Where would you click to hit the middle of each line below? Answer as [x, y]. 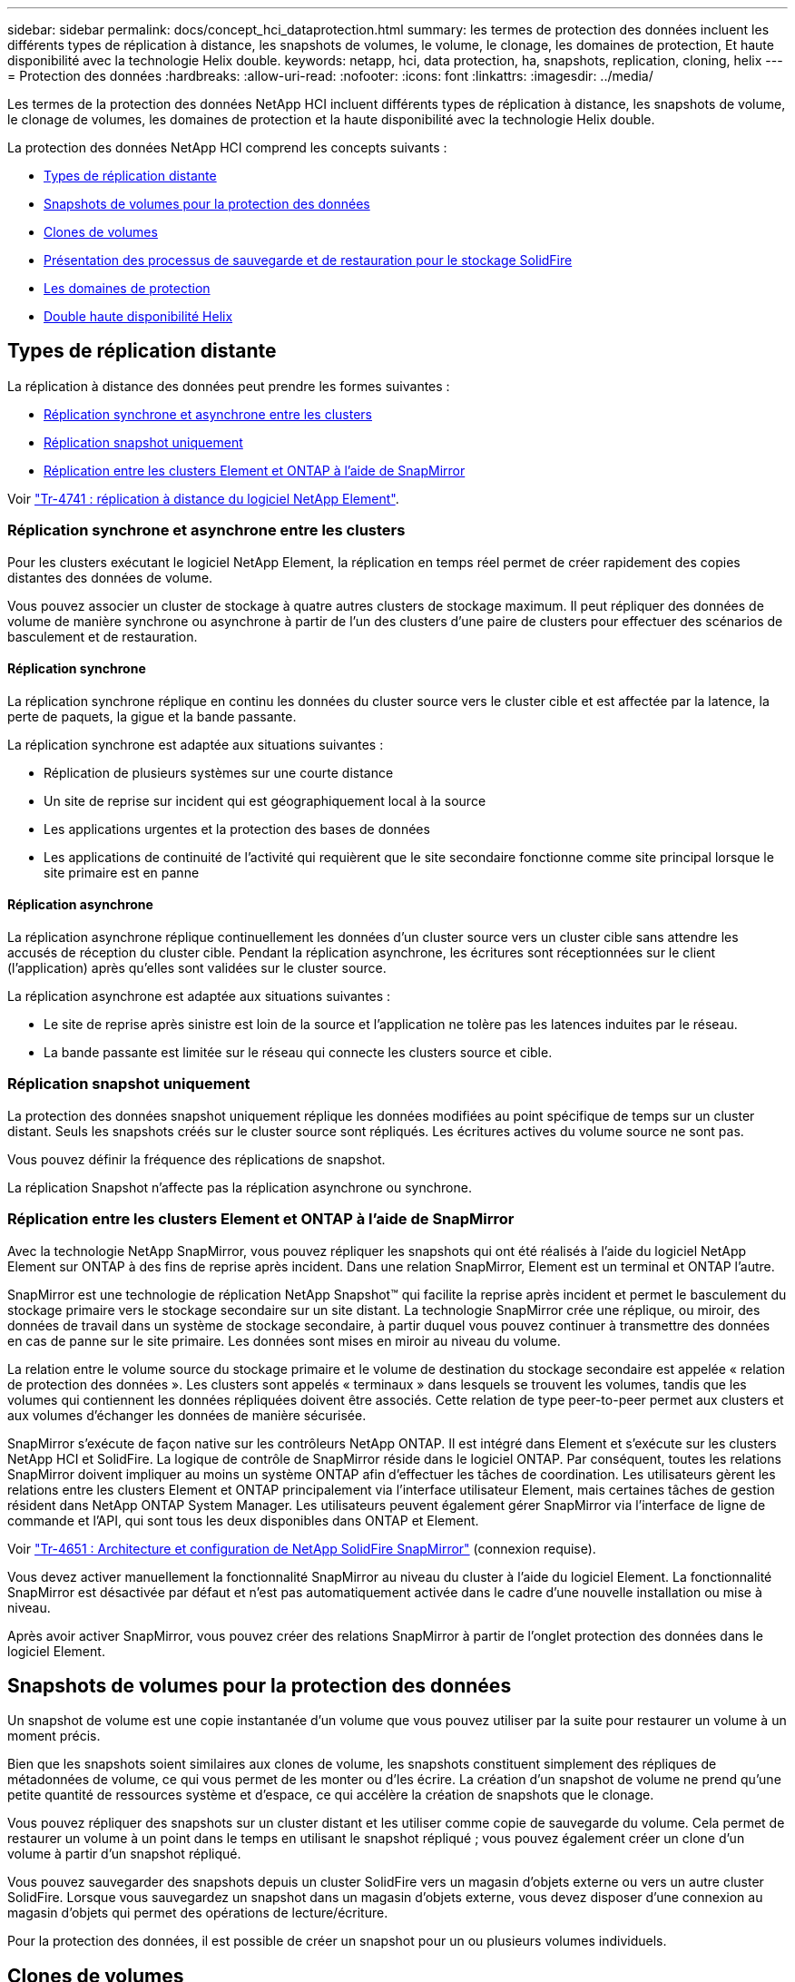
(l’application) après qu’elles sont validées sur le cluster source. [197, 968]
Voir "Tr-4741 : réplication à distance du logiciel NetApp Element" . [203, 498]
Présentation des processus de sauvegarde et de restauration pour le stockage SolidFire [308, 260]
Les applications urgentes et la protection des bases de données [237, 829]
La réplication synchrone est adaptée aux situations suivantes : [196, 744]
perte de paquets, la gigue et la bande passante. [152, 716]
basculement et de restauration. [103, 636]
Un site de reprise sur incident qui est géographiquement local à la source [265, 800]
